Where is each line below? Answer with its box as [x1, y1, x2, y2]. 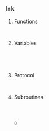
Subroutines [13, 94, 44, 101]
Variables [13, 40, 37, 47]
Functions [13, 18, 38, 25]
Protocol [13, 72, 34, 79]
